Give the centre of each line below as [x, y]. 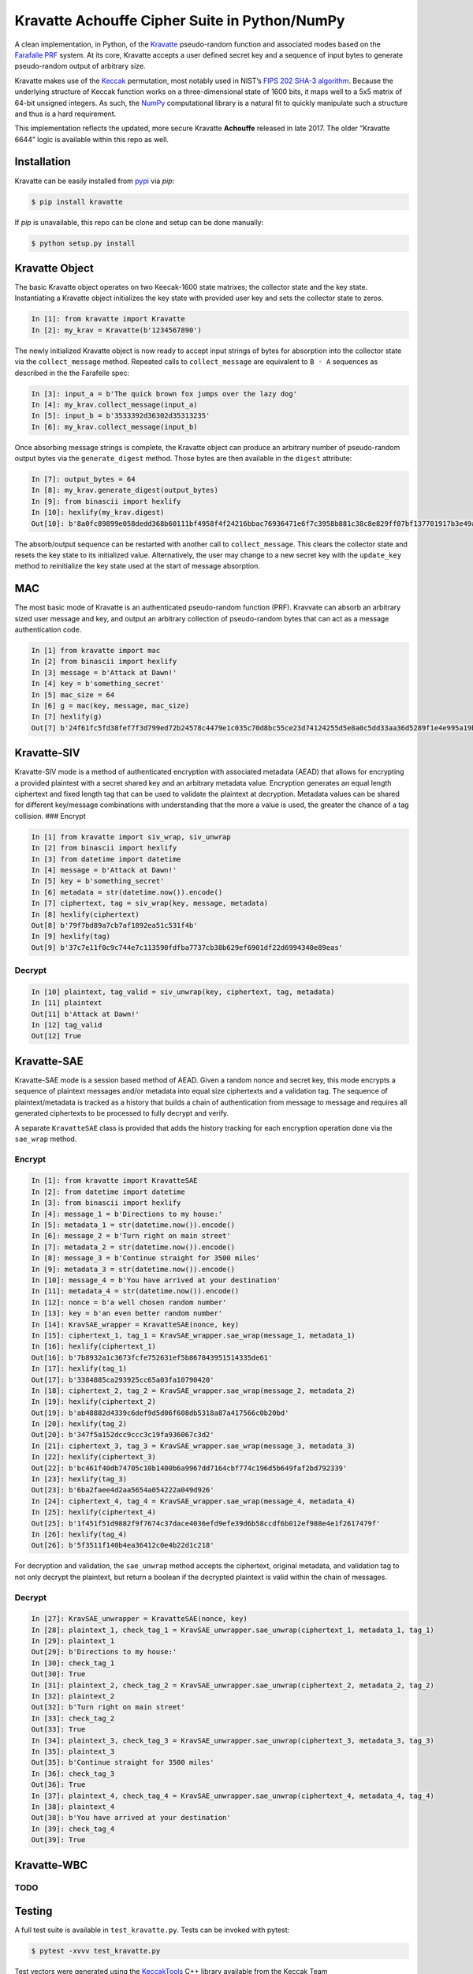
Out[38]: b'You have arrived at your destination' [131, 1818]
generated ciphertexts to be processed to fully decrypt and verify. [122, 1113]
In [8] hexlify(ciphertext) [85, 914]
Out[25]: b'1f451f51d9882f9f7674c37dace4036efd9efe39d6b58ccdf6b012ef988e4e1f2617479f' [206, 1523]
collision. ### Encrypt [50, 816]
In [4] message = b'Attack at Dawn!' [104, 870]
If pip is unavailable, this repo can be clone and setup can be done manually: [139, 222]
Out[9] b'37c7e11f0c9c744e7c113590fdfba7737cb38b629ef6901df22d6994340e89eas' [187, 947]
